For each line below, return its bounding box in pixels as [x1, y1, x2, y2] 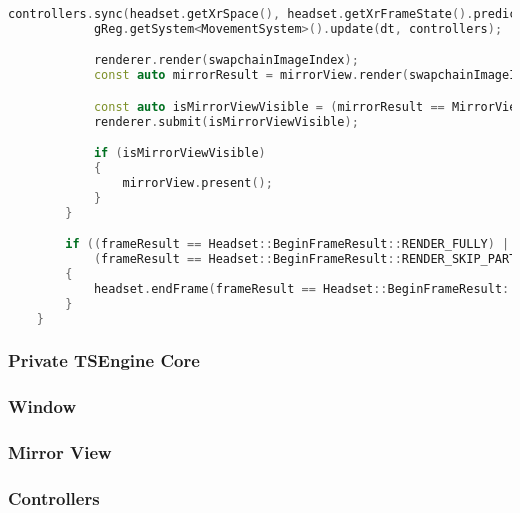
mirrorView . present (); [122, 175, 273, 190]
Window [8, 394, 77, 419]
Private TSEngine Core [8, 348, 200, 373]
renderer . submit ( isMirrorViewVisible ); [93, 114, 359, 129]
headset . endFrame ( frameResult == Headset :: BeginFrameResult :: [93, 281, 517, 296]
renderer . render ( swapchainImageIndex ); [93, 53, 359, 68]
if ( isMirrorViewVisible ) [93, 146, 266, 161]
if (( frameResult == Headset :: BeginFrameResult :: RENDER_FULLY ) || [65, 237, 517, 252]
